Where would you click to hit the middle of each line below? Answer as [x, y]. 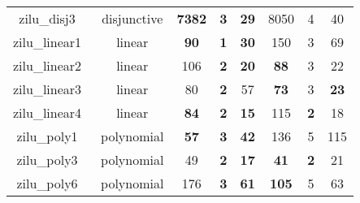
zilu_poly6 [47, 183]
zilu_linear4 [48, 112]
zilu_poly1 [47, 136]
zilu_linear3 [48, 89]
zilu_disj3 [47, 18]
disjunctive [132, 18]
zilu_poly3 [47, 160]
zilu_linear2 [48, 65]
